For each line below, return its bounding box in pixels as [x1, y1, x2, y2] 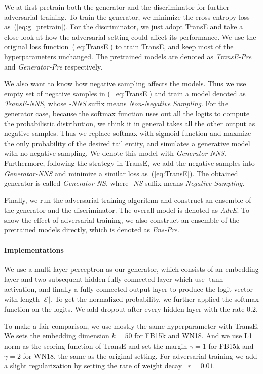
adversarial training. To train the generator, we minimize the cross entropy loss [4, 11, 250, 22]
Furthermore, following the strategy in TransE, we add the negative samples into [4, 157, 255, 168]
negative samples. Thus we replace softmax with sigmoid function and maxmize [4, 128, 251, 139]
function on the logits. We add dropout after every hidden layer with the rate [4, 303, 245, 314]
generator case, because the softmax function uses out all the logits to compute [4, 108, 250, 118]
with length [4, 293, 40, 304]
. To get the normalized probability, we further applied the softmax [50, 293, 259, 304]
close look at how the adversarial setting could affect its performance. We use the [4, 31, 256, 42]
